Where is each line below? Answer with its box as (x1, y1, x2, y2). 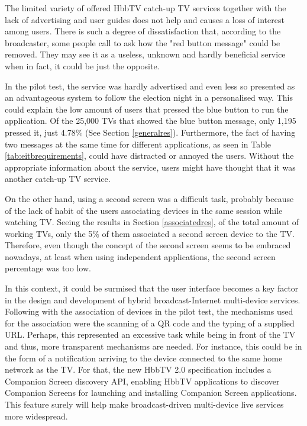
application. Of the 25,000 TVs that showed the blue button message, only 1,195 (5, 114, 296, 127)
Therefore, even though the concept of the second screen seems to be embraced (5, 239, 291, 251)
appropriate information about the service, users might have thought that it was (5, 161, 296, 173)
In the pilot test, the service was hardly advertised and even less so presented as (5, 79, 295, 92)
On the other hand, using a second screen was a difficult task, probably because (5, 192, 294, 204)
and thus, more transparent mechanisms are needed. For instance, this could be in (5, 340, 302, 353)
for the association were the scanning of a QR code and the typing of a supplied (5, 316, 295, 329)
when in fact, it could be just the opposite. (5, 59, 160, 72)
